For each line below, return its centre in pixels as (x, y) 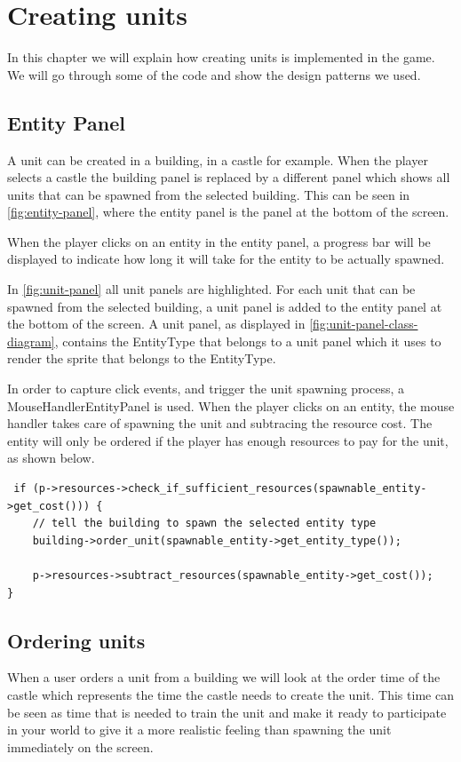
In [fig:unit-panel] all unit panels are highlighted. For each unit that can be (211, 289)
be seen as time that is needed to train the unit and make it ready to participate (227, 712)
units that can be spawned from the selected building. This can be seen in (209, 194)
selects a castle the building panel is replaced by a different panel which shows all (229, 177)
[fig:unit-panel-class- (364, 324)
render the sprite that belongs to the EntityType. (142, 358)
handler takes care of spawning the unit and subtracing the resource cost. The (220, 423)
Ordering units (76, 640)
